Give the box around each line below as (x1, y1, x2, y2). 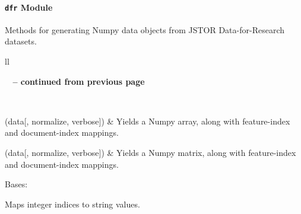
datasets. (5, 35, 37, 47)
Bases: (5, 178, 28, 190)
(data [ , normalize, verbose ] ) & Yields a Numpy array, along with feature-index (5, 114, 290, 127)
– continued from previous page (12, 75, 145, 87)
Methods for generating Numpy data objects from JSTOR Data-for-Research (5, 23, 284, 36)
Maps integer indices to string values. (5, 197, 140, 210)
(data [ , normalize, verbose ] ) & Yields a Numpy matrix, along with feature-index (5, 146, 296, 159)
